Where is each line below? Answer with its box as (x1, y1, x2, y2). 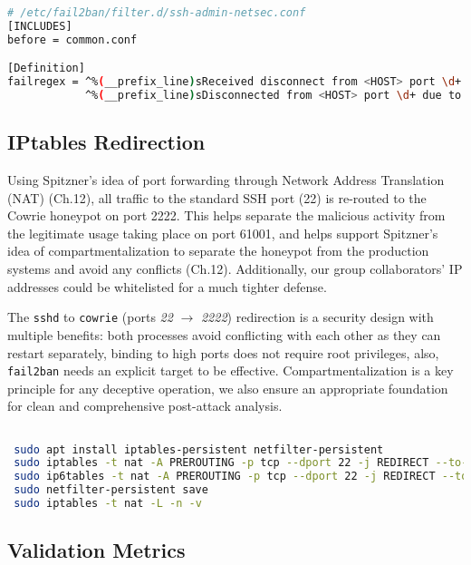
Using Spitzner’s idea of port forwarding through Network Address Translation (7, 170, 445, 190)
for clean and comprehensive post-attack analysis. (7, 396, 283, 415)
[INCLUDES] (7, 19, 72, 33)
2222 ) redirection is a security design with (200, 307, 434, 326)
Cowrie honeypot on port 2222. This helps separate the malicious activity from (7, 206, 446, 225)
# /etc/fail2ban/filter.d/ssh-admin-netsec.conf (7, 6, 306, 19)
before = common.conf (7, 33, 138, 46)
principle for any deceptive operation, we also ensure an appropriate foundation (7, 378, 448, 397)
